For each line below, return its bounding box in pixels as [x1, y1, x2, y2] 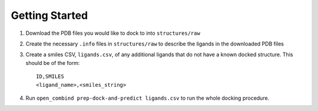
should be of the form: [25, 59, 80, 66]
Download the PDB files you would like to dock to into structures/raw [25, 30, 200, 37]
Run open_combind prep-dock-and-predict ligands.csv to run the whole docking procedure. [25, 94, 270, 102]
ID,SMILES [36, 73, 64, 80]
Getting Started [11, 9, 88, 22]
